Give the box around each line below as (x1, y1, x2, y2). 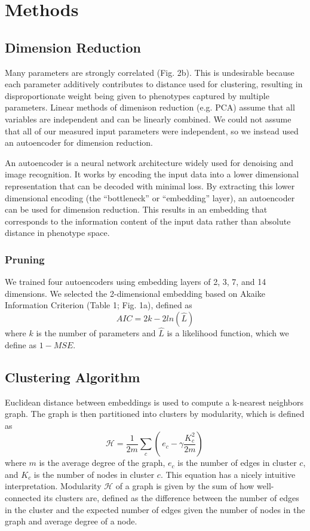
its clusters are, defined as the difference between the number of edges (44, 492, 299, 504)
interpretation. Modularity (5, 480, 102, 492)
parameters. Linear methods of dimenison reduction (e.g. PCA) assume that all (5, 101, 295, 113)
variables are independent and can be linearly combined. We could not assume (5, 112, 291, 125)
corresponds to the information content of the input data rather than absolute (5, 214, 291, 227)
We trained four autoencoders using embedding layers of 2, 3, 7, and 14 (5, 275, 266, 288)
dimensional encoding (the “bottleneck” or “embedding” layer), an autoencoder (5, 191, 295, 204)
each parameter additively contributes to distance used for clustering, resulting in (5, 78, 303, 90)
